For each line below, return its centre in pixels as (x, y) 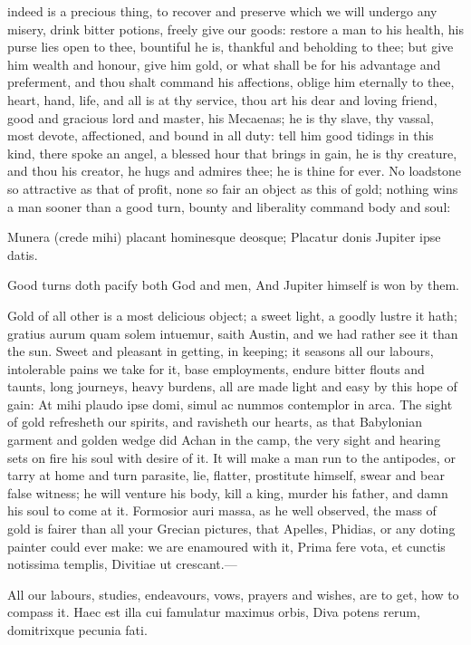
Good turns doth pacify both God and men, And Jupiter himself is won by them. (233, 285)
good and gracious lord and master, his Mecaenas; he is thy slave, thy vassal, (221, 117)
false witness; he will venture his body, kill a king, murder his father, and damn (228, 492)
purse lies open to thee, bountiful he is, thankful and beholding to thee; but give (231, 47)
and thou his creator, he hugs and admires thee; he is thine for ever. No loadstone (235, 171)
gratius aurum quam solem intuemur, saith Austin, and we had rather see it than (233, 333)
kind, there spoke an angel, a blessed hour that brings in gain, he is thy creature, (232, 153)
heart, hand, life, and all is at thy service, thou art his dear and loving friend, (222, 99)
